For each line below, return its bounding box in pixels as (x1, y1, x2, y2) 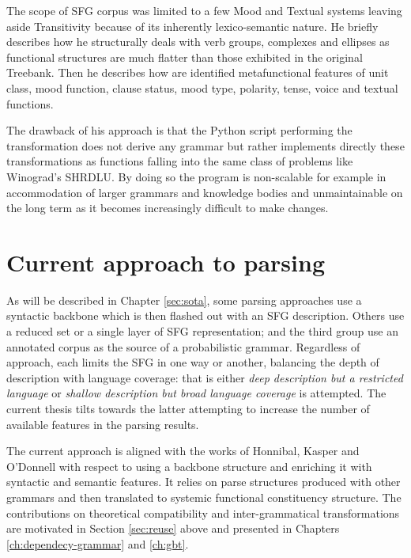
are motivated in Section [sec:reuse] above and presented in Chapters (6, 520, 340, 537)
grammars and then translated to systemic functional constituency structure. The (6, 488, 402, 505)
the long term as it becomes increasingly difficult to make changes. (6, 199, 329, 216)
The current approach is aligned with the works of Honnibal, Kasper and (6, 442, 360, 459)
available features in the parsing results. (6, 416, 199, 432)
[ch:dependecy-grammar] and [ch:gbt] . (6, 535, 189, 552)
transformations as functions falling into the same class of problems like (6, 153, 353, 169)
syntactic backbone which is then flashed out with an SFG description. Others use (6, 307, 405, 324)
